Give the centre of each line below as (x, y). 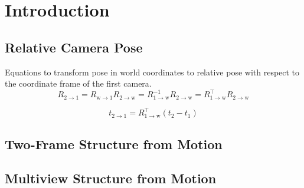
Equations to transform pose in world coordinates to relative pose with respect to (152, 72)
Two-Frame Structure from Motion (114, 144)
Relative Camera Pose (74, 47)
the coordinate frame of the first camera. (78, 83)
